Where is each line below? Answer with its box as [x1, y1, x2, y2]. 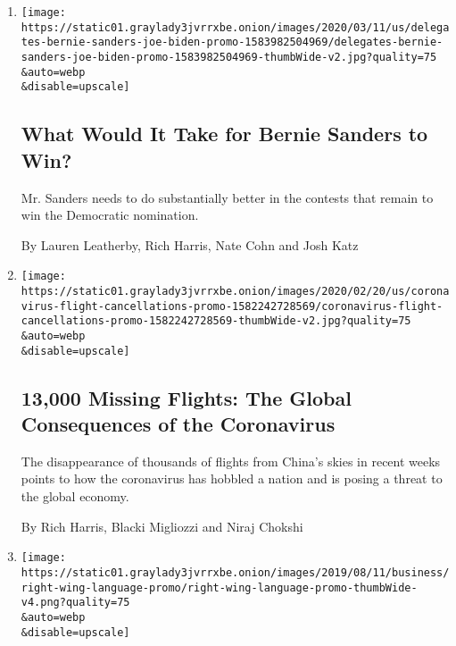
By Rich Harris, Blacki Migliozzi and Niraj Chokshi [21, 516, 303, 535]
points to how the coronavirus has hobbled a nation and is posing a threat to [21, 469, 443, 488]
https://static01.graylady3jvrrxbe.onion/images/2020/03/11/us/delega [21, 21, 450, 34]
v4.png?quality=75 [21, 596, 130, 609]
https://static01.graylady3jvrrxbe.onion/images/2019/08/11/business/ [21, 566, 450, 579]
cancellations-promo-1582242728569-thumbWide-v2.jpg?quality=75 [21, 315, 411, 328]
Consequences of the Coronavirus [21, 410, 336, 438]
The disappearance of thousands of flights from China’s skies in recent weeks [21, 451, 441, 470]
